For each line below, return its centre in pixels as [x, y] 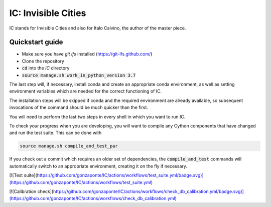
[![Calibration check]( [31, 191]
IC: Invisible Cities [48, 13]
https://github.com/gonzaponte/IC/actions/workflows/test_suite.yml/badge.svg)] [120, 175]
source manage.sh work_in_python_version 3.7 [79, 75]
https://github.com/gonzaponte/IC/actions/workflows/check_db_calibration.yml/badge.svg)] [149, 191]
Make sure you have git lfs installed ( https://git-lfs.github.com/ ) [87, 54]
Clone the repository [43, 61]
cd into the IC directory [46, 68]
